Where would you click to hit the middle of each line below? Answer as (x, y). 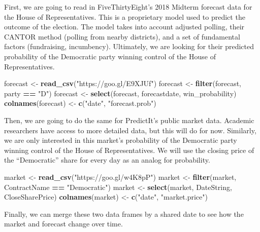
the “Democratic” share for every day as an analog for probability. (107, 160)
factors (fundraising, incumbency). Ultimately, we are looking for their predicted (129, 46)
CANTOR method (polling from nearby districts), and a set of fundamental (122, 36)
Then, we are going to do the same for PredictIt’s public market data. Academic (129, 120)
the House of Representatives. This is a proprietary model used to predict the (125, 16)
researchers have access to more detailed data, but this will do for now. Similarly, (130, 130)
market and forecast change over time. (63, 224)
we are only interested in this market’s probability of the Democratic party (121, 140)
